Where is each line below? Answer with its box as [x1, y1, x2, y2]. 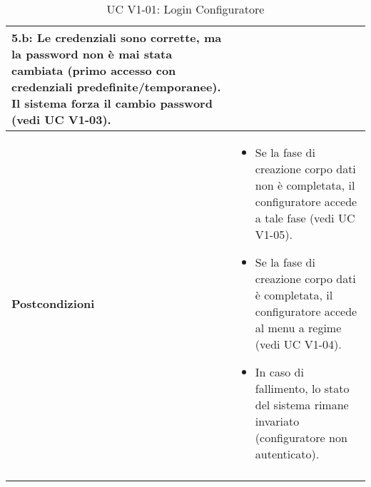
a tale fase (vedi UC [255, 210, 355, 226]
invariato [255, 413, 300, 429]
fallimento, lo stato [255, 380, 350, 396]
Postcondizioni [11, 294, 95, 312]
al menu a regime [255, 319, 342, 336]
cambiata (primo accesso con [11, 62, 176, 78]
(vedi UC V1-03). [11, 111, 111, 128]
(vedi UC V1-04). [255, 336, 342, 352]
